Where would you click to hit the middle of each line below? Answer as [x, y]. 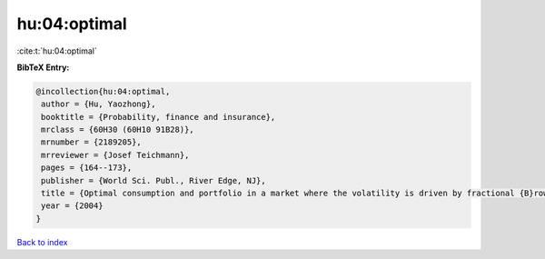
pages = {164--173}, [87, 168]
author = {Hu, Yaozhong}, [99, 104]
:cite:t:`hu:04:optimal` [57, 51]
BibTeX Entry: [43, 67]
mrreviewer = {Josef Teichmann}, [115, 155]
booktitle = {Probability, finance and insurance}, [159, 117]
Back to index [42, 242]
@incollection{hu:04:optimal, [103, 91]
